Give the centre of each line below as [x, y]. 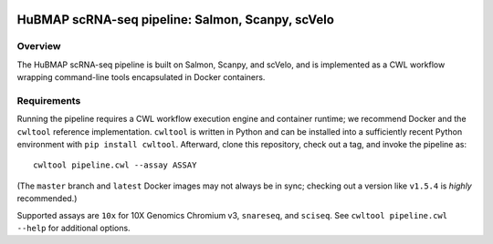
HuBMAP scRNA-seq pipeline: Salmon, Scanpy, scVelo [176, 20]
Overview [39, 46]
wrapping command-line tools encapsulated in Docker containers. [141, 77]
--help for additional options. [74, 229]
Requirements [49, 100]
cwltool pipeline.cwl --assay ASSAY [115, 165]
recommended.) [47, 198]
